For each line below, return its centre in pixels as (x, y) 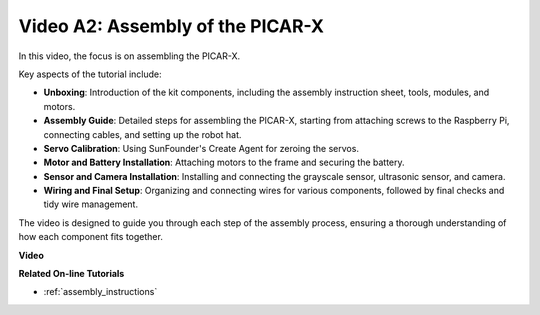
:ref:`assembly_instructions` (100, 292)
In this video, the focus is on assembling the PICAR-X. (129, 56)
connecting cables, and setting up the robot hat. (142, 134)
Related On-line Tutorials (71, 274)
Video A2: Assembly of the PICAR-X (171, 26)
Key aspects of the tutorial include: (90, 74)
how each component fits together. (91, 237)
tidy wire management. (91, 204)
